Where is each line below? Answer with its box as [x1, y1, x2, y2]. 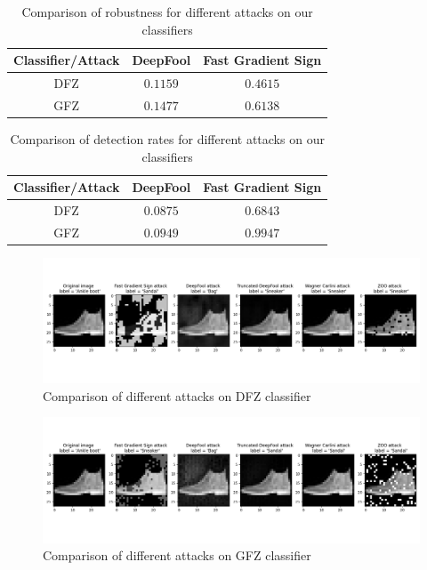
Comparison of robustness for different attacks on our [21, 3, 313, 20]
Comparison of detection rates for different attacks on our [10, 129, 325, 148]
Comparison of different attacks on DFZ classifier [43, 386, 311, 405]
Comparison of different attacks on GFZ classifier [43, 546, 311, 565]
